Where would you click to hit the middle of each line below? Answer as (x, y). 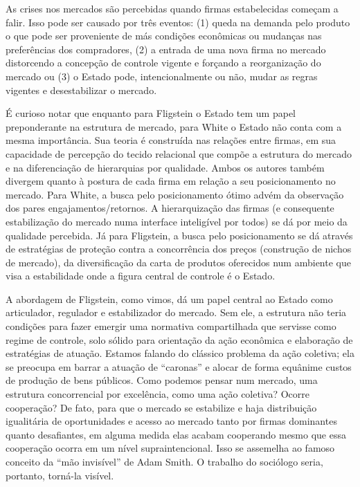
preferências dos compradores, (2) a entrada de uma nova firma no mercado (166, 49)
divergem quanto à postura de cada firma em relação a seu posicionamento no (171, 181)
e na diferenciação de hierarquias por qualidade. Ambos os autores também (165, 167)
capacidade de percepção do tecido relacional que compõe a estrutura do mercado (179, 153)
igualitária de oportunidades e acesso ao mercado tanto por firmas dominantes (171, 421)
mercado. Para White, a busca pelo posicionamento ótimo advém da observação (175, 194)
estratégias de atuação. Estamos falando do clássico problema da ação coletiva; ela (180, 353)
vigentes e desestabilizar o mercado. (81, 90)
